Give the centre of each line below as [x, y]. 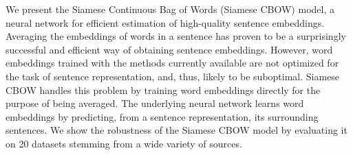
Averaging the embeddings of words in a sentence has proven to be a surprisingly [176, 36]
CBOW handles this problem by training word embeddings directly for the [163, 90]
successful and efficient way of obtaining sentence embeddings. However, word [169, 49]
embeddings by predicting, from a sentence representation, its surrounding [162, 116]
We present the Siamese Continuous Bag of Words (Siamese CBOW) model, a [170, 9]
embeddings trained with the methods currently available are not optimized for [172, 63]
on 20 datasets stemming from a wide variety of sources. [124, 143]
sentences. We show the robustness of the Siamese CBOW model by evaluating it [176, 130]
